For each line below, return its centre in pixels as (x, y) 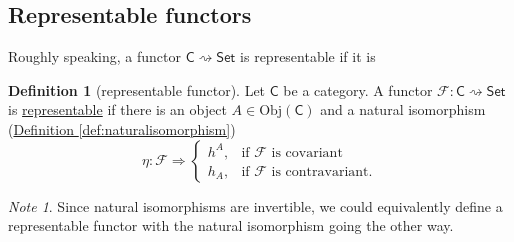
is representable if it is (308, 56)
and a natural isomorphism (403, 109)
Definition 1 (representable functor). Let (137, 89)
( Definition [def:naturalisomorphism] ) (122, 128)
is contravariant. (322, 171)
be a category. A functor (358, 89)
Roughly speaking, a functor (95, 56)
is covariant (307, 152)
